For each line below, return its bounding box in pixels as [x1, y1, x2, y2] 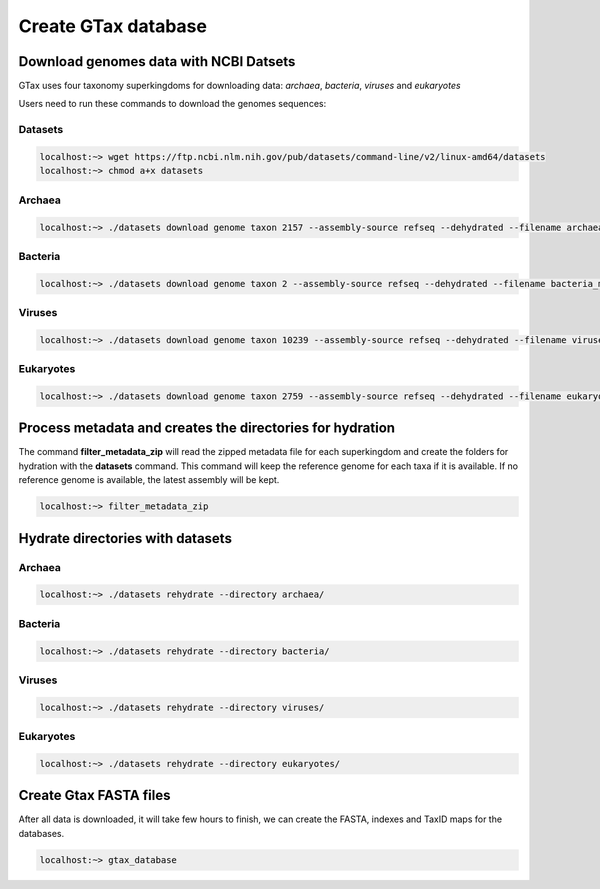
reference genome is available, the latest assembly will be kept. [18, 474, 280, 486]
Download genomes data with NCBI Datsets [18, 53, 296, 70]
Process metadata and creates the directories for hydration [18, 420, 395, 437]
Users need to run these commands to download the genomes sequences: [18, 98, 327, 110]
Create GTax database [18, 15, 207, 37]
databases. [18, 827, 65, 839]
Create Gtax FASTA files [18, 787, 171, 804]
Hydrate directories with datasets [18, 530, 232, 547]
